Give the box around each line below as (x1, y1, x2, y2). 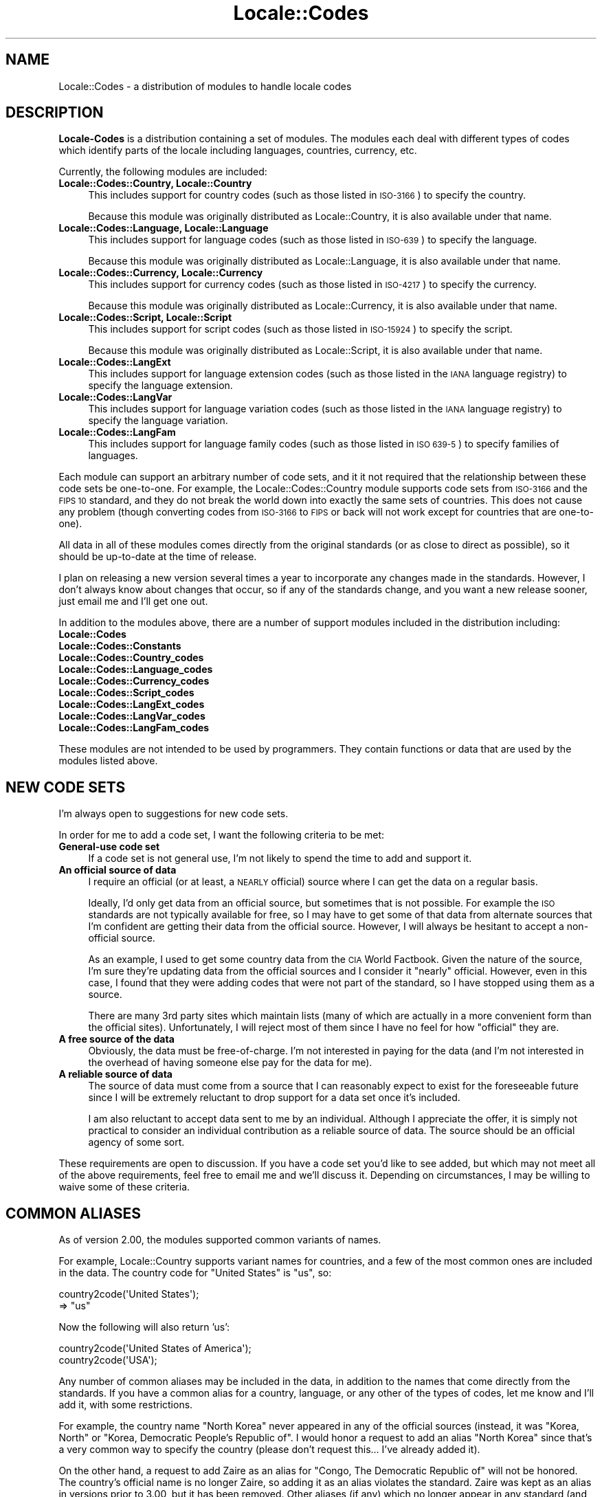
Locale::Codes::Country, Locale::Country (58, 177, 252, 190)
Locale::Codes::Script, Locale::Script (58, 311, 232, 324)
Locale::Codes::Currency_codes (58, 675, 210, 687)
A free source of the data (58, 1033, 175, 1045)
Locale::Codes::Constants (58, 640, 181, 652)
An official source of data (58, 864, 177, 876)
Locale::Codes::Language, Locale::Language (58, 222, 269, 234)
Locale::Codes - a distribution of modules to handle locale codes (58, 80, 352, 92)
